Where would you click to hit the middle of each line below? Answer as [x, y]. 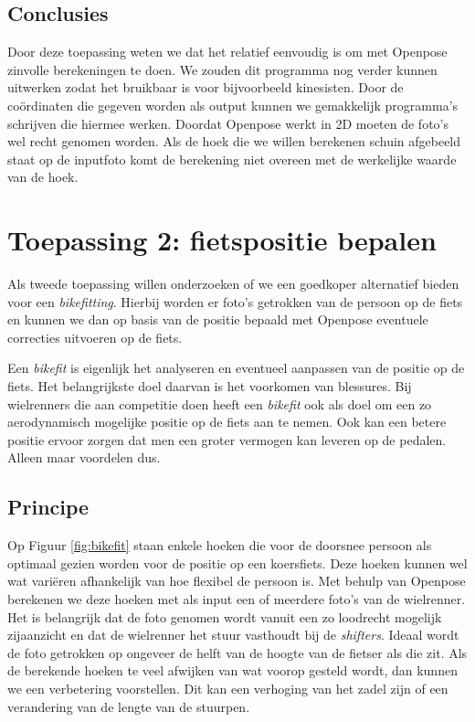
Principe [48, 507]
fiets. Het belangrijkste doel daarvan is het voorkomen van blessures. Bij [210, 386]
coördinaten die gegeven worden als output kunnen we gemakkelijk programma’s [233, 105]
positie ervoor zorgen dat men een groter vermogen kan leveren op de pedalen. [227, 439]
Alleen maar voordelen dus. [84, 457]
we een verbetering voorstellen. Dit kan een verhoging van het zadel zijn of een [228, 688]
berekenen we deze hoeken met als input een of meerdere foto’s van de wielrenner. [237, 599]
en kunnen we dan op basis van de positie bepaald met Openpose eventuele [218, 319]
